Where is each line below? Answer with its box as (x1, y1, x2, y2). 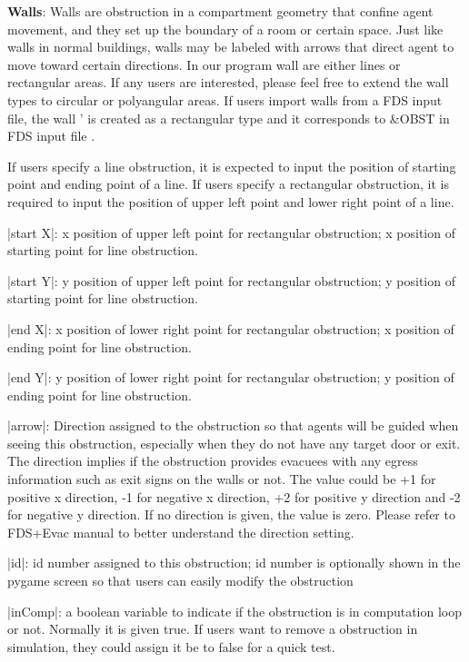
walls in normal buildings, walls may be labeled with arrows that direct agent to (7, 37, 454, 56)
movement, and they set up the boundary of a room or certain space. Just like (7, 19, 444, 38)
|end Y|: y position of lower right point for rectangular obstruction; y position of (7, 368, 454, 387)
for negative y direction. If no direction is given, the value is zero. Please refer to (7, 505, 455, 524)
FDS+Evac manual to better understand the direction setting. (7, 522, 354, 541)
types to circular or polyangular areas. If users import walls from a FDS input (7, 90, 443, 109)
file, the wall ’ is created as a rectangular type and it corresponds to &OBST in (7, 108, 450, 127)
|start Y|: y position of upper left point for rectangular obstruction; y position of (7, 271, 455, 290)
